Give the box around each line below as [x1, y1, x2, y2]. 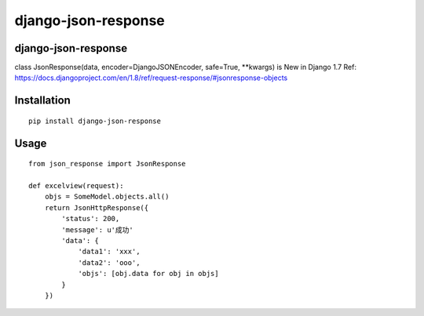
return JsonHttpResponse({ [44, 203, 149, 212]
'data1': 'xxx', [78, 247, 141, 256]
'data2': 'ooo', [78, 258, 141, 267]
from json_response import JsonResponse [28, 159, 186, 169]
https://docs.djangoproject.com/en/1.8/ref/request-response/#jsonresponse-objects [14, 73, 288, 82]
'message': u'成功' [61, 225, 133, 234]
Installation [14, 94, 71, 107]
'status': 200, [61, 214, 120, 223]
